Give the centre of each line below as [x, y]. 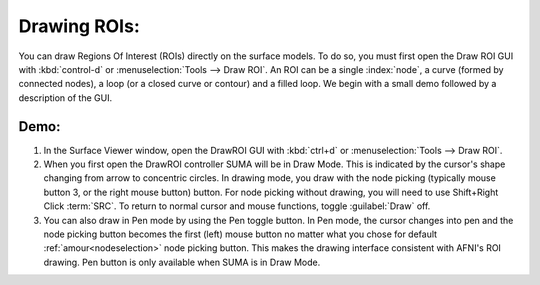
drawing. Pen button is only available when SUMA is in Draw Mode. [182, 262]
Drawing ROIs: [79, 26]
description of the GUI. [65, 97]
